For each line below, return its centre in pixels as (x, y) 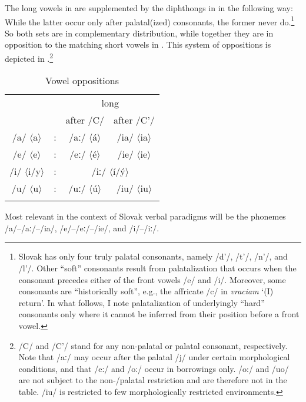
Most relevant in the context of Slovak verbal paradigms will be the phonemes (145, 216)
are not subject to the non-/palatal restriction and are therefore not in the (153, 380)
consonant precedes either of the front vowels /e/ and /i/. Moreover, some (152, 279)
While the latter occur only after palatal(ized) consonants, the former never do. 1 (150, 21)
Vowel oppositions (82, 81)
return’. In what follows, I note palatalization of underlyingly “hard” (142, 302)
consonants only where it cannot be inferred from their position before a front (159, 314)
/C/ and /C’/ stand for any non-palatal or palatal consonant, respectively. (153, 345)
